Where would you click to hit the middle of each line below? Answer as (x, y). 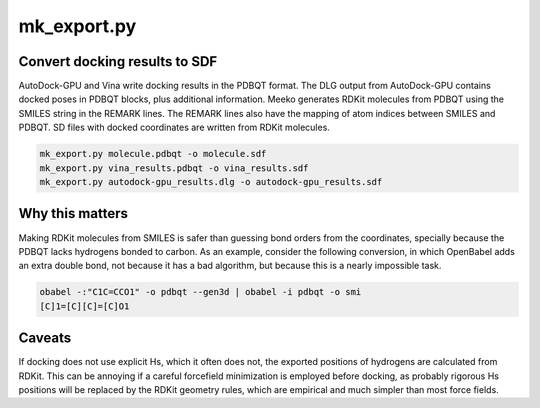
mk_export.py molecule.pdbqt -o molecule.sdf (153, 154)
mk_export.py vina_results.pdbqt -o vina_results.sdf (174, 168)
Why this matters (73, 213)
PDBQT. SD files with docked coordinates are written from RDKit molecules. (174, 127)
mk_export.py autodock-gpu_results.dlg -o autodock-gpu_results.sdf (211, 181)
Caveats (45, 338)
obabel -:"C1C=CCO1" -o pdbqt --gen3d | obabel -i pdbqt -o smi (200, 292)
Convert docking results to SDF (118, 61)
